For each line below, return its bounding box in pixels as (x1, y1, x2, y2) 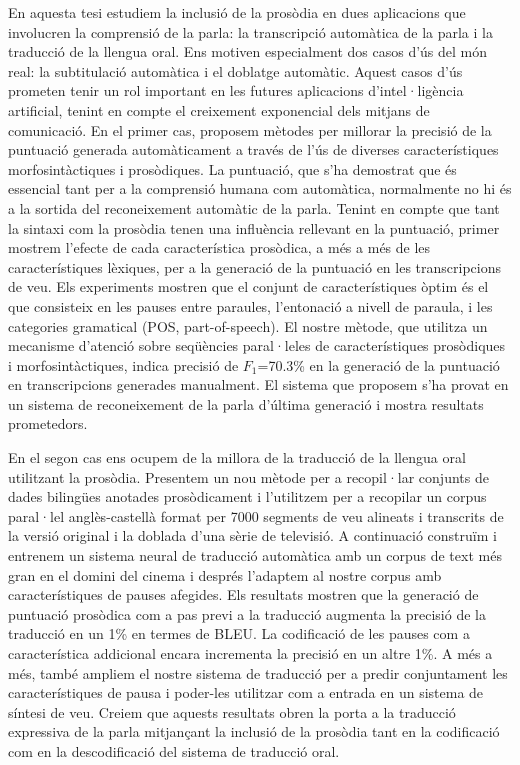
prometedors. (8, 413, 88, 434)
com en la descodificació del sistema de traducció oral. (8, 740, 340, 761)
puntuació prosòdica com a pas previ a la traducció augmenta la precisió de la (8, 603, 486, 624)
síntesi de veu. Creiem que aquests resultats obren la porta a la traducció (8, 701, 456, 722)
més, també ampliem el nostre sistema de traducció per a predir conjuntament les (8, 662, 508, 683)
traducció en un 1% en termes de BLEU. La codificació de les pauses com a (8, 623, 470, 644)
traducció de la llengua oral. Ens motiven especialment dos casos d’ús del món (8, 41, 488, 62)
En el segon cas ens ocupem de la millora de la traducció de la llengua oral (8, 447, 466, 468)
